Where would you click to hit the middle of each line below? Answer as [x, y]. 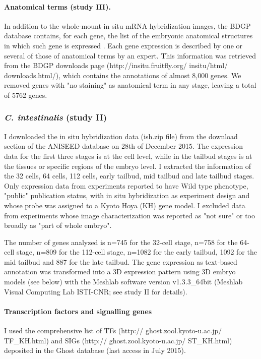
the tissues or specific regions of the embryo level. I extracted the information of [128, 166]
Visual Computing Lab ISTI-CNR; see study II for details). [96, 291]
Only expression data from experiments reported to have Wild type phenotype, [126, 185]
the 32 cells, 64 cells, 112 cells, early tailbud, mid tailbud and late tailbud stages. [129, 176]
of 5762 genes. [26, 95]
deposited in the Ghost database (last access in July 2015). [95, 350]
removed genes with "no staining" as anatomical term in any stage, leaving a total [130, 85]
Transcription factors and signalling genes [78, 311]
